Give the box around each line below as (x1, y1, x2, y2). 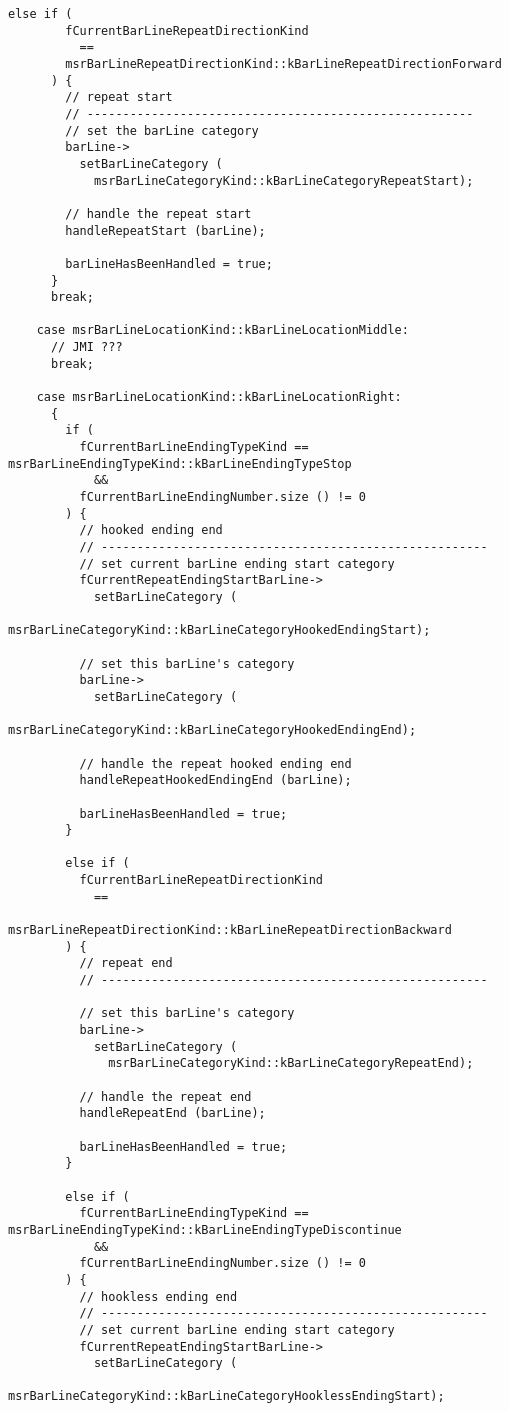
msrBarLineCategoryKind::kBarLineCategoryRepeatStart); (93, 173, 474, 188)
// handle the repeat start (65, 206, 252, 221)
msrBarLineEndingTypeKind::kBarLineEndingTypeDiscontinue (8, 1222, 402, 1237)
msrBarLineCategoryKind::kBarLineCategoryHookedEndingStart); (8, 623, 431, 638)
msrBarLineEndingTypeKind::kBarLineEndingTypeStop (8, 456, 352, 471)
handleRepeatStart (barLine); (65, 223, 266, 238)
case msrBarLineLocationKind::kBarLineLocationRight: (36, 390, 402, 405)
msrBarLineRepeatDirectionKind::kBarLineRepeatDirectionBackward (8, 923, 452, 938)
